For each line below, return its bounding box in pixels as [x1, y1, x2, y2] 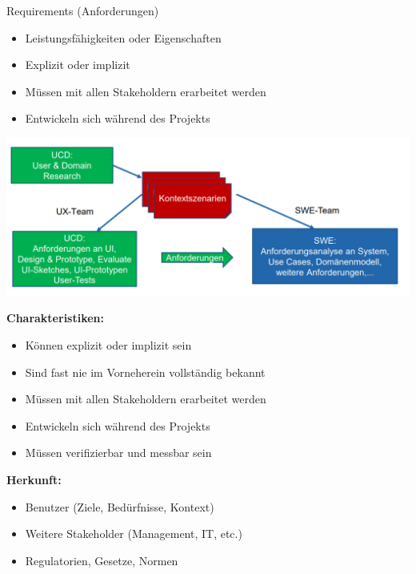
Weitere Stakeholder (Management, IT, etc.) [25, 525, 242, 542]
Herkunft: [6, 471, 62, 487]
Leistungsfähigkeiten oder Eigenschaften [25, 29, 222, 46]
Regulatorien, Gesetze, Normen [25, 552, 178, 568]
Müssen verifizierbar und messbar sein [25, 444, 212, 461]
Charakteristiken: [6, 309, 105, 326]
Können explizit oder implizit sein [25, 337, 192, 354]
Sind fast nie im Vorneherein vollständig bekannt [25, 363, 266, 380]
